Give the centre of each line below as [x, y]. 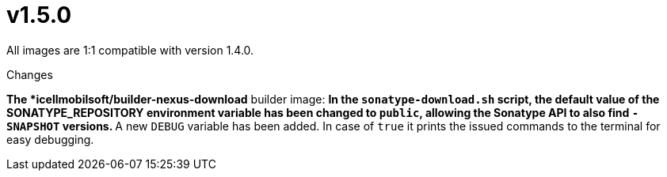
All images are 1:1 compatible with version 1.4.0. [130, 50]
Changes [30, 74]
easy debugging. [50, 139]
